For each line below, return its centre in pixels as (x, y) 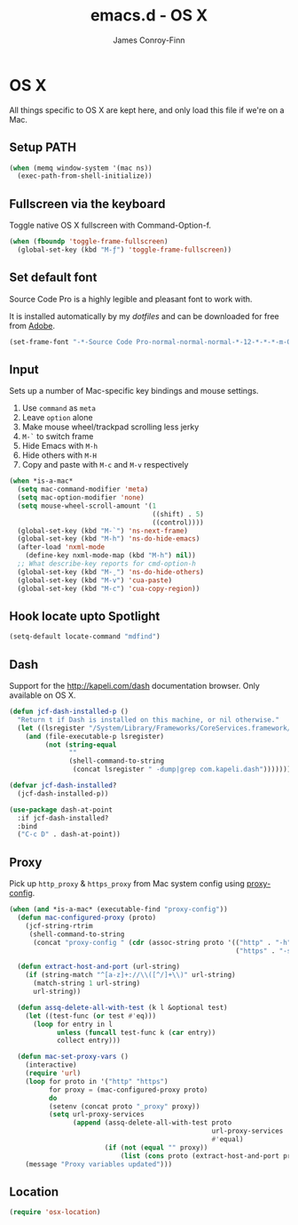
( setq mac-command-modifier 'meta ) (83, 490)
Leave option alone (57, 418)
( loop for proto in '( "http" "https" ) (97, 1081)
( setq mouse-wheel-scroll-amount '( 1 (87, 506)
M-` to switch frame (58, 436)
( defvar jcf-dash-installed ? (63, 786)
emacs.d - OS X (149, 16)
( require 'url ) (53, 1073)
